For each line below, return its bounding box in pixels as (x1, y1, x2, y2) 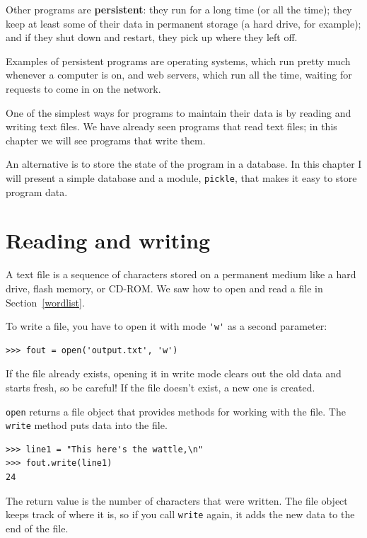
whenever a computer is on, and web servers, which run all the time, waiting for (6, 67, 352, 82)
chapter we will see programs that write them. (6, 132, 206, 147)
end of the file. (6, 520, 69, 535)
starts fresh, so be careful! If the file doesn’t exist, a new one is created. (6, 379, 315, 394)
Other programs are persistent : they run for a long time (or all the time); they (6, 2, 352, 16)
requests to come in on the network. (6, 81, 161, 96)
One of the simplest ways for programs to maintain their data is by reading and (6, 105, 351, 120)
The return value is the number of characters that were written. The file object (6, 493, 348, 508)
